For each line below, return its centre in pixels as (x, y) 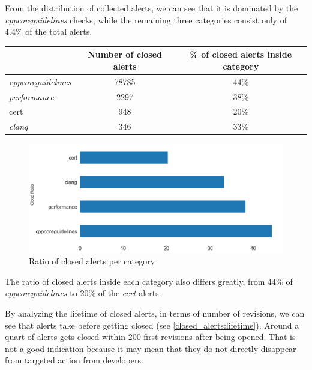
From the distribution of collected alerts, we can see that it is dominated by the (151, 8)
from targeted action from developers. (74, 360)
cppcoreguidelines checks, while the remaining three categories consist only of (146, 19)
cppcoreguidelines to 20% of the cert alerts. (83, 293)
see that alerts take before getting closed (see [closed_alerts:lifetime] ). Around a (152, 325)
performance (31, 96)
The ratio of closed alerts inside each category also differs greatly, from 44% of (149, 281)
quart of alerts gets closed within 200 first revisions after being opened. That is (150, 337)
